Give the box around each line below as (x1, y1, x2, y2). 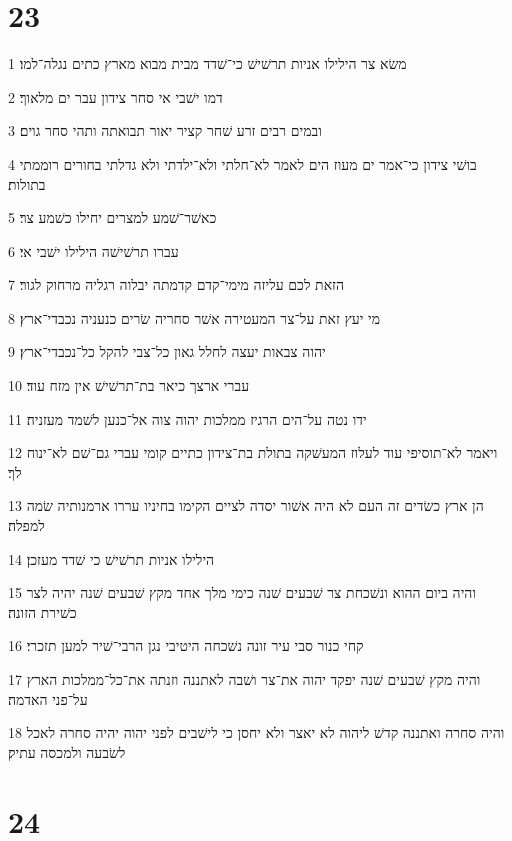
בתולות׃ (8, 173, 46, 194)
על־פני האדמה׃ (8, 688, 88, 709)
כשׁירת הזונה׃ (8, 601, 77, 622)
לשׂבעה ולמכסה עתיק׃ (8, 741, 126, 762)
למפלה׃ (8, 515, 45, 536)
